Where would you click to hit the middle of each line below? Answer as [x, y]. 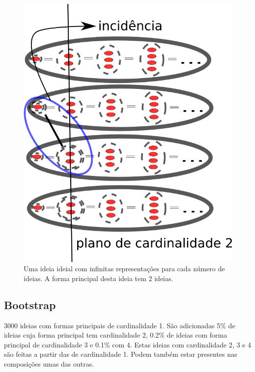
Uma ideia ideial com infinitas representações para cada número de [124, 269]
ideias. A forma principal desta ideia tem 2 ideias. [99, 278]
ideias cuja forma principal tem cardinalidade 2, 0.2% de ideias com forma [116, 335]
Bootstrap [30, 304]
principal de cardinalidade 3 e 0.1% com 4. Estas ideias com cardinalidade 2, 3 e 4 [127, 344]
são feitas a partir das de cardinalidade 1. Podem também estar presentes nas [121, 354]
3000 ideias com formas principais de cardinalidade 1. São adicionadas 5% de [120, 325]
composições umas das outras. [49, 364]
